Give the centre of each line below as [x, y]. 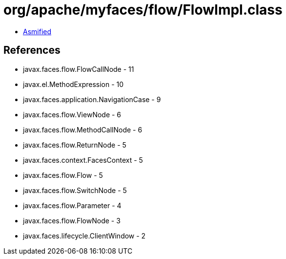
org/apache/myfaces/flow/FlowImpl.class [143, 10]
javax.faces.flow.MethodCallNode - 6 [83, 129]
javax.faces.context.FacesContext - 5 [83, 160]
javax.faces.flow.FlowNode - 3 [72, 220]
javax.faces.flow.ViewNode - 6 [72, 114]
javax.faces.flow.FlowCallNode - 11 [79, 69]
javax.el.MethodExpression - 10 [73, 84]
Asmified [37, 31]
